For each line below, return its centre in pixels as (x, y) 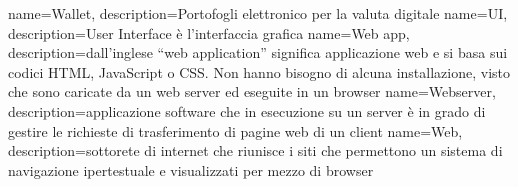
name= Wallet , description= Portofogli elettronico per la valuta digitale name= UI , (258, 13)
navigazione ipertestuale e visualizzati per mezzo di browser (191, 169)
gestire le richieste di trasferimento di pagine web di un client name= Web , (235, 130)
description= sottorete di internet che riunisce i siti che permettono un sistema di (255, 150)
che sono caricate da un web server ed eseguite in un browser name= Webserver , (252, 91)
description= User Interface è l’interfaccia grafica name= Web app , (209, 32)
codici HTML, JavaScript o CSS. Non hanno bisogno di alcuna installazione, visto (259, 71)
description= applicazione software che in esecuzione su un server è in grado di (247, 110)
